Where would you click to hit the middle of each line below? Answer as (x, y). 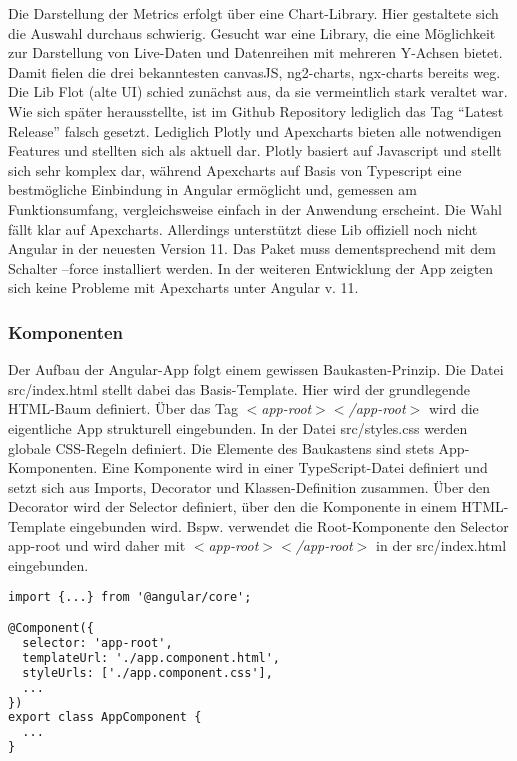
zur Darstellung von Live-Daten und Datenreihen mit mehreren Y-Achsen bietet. (255, 52)
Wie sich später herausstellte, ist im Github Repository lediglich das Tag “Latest (256, 110)
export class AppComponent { (105, 717)
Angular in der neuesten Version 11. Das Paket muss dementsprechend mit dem (252, 248)
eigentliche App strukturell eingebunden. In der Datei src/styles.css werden (238, 427)
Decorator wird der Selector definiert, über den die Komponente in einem (232, 506)
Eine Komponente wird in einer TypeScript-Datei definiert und (294, 467)
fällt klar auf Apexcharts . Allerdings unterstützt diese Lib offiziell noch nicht (243, 228)
